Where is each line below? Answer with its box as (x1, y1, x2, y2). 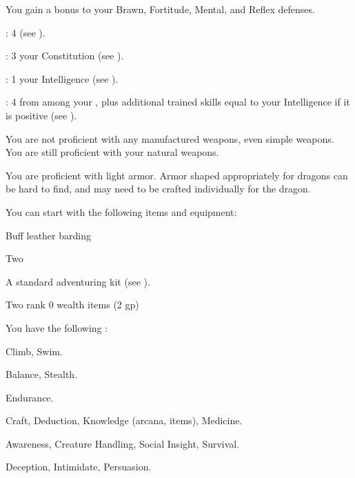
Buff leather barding (6, 228, 91, 242)
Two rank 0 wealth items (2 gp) (6, 297, 139, 312)
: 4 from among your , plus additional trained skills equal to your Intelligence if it (6, 94, 350, 109)
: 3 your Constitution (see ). (6, 48, 124, 63)
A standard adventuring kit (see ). (6, 274, 150, 288)
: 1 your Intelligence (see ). (6, 71, 119, 86)
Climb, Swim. (6, 343, 63, 358)
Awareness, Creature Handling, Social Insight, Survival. (6, 436, 240, 450)
